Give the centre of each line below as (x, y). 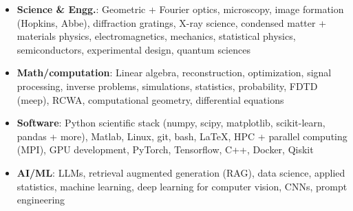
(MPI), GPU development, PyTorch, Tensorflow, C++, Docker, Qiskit (165, 149)
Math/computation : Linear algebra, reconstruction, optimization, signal (174, 73)
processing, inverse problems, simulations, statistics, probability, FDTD (167, 86)
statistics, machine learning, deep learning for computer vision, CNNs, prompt (182, 186)
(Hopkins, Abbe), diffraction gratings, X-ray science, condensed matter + (172, 22)
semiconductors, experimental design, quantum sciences (133, 49)
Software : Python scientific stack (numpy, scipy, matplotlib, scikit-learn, (171, 123)
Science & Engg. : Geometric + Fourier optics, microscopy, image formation (180, 9)
